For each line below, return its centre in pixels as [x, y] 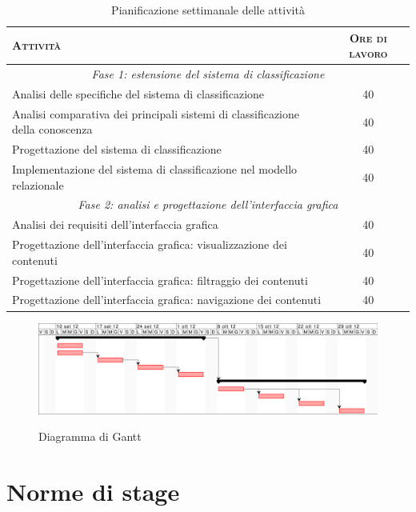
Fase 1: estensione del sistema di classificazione [208, 74]
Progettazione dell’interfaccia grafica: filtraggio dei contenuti [160, 280]
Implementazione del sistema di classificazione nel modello [155, 169]
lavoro [368, 53]
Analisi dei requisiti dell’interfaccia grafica [115, 224]
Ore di [368, 37]
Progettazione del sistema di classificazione [117, 149]
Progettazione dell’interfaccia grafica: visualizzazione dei [150, 244]
